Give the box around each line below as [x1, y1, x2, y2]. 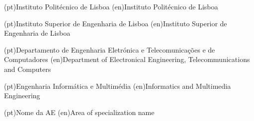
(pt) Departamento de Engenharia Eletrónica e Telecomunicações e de [4, 44, 215, 55]
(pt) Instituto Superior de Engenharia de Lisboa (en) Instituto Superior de [4, 18, 227, 28]
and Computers [4, 63, 51, 74]
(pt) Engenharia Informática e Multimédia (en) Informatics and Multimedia [4, 80, 231, 91]
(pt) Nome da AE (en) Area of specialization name [4, 107, 155, 117]
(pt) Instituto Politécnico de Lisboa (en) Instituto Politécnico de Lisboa [4, 1, 218, 11]
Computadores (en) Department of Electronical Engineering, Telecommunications [4, 54, 250, 64]
